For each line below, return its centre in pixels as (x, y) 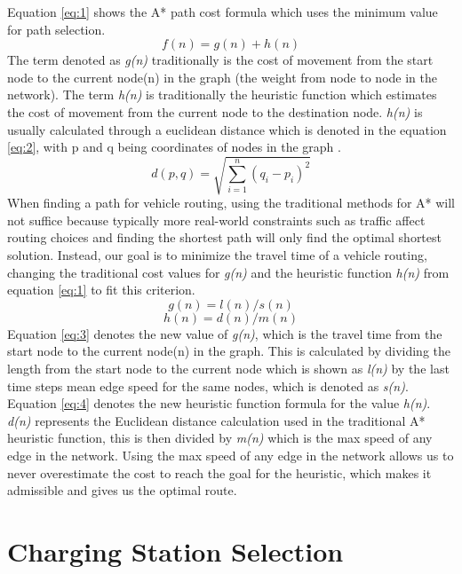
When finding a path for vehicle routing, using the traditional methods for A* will (231, 203)
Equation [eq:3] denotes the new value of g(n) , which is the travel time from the (225, 333)
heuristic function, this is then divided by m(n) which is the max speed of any (220, 438)
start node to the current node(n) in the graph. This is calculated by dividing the (229, 351)
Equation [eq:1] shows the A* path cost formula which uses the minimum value (223, 12)
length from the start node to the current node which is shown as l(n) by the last (228, 369)
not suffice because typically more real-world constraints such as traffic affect (216, 220)
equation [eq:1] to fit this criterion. (101, 290)
